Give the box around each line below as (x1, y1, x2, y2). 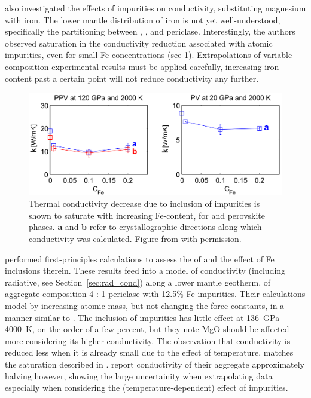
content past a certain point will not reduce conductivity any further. (5, 72, 259, 84)
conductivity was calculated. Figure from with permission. (29, 232, 242, 244)
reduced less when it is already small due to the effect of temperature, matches (5, 346, 294, 359)
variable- (263, 48, 295, 61)
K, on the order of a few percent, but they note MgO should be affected (25, 323, 289, 335)
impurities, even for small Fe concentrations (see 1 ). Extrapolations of (5, 48, 261, 61)
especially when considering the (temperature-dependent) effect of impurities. (5, 381, 288, 394)
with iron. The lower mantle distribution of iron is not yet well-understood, (5, 13, 280, 26)
